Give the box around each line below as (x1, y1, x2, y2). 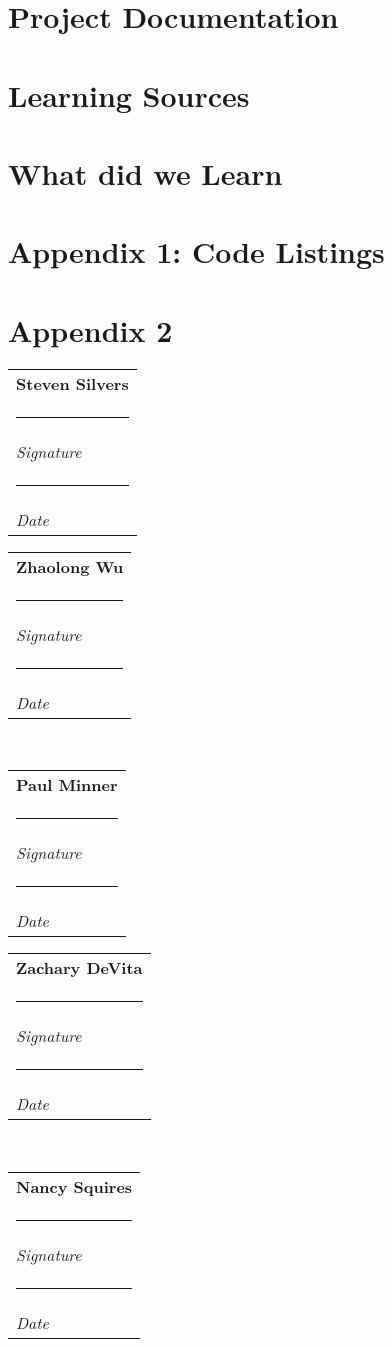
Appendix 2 (8, 309, 173, 350)
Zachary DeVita (16, 956, 143, 980)
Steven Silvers (16, 371, 129, 395)
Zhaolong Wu (16, 554, 124, 578)
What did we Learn (8, 152, 283, 193)
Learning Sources (8, 74, 250, 115)
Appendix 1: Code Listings (8, 231, 385, 272)
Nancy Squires (16, 1174, 133, 1198)
